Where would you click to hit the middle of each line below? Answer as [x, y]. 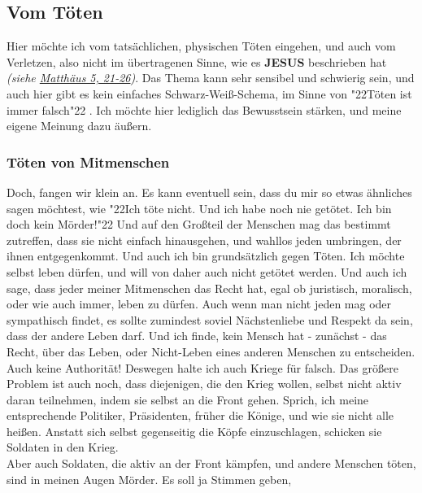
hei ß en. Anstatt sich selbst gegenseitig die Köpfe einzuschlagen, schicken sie [194, 431]
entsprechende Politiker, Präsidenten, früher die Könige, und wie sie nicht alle [200, 415]
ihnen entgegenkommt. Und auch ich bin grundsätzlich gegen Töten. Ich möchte [206, 256]
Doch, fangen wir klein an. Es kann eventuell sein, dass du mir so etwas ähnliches [209, 192]
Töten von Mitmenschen [88, 161]
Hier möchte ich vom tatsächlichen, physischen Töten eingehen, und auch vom [201, 46]
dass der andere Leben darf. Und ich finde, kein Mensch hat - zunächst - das [197, 336]
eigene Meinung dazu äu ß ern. [79, 126]
